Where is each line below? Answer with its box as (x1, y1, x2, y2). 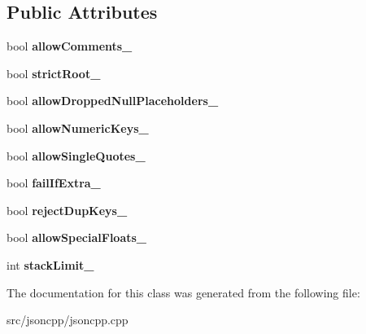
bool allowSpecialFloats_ (7, 229, 147, 246)
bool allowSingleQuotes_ (7, 147, 146, 164)
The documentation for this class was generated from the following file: (7, 283, 360, 301)
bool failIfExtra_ (7, 174, 101, 191)
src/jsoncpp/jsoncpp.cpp (7, 311, 129, 328)
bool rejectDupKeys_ (7, 201, 128, 218)
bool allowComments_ (7, 37, 133, 55)
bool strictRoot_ (7, 64, 101, 81)
